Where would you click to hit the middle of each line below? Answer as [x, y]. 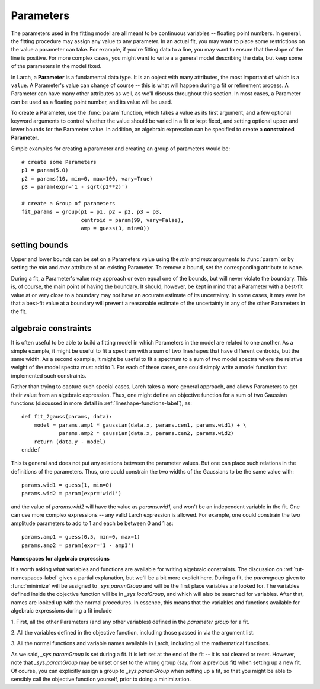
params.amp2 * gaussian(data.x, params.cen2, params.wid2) [146, 433]
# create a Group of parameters [68, 203]
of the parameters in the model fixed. [56, 66]
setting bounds [39, 245]
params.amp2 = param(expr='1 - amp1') [78, 545]
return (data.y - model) [70, 442]
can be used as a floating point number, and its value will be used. [92, 102]
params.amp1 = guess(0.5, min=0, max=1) [81, 537]
